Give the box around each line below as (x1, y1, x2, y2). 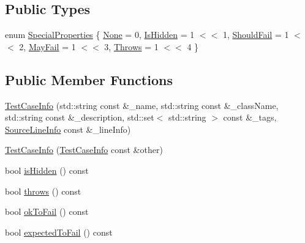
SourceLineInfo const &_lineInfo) (5, 122, 131, 135)
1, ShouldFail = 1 (222, 28, 289, 41)
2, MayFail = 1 (19, 40, 76, 53)
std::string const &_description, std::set (5, 111, 154, 124)
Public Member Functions (5, 70, 173, 89)
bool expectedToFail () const (5, 225, 113, 238)
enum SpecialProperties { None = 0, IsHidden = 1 (5, 28, 195, 41)
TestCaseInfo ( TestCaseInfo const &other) (5, 143, 163, 156)
